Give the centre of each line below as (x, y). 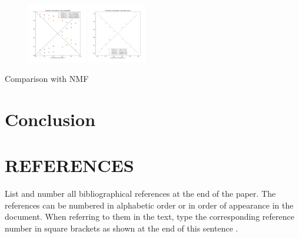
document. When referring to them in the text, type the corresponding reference (149, 216)
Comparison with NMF (47, 79)
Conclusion (50, 119)
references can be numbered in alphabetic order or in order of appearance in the (149, 205)
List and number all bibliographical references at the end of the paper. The (140, 194)
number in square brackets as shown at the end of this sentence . (122, 228)
